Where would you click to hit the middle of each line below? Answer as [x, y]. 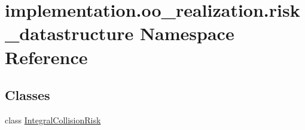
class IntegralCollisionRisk [53, 120]
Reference [46, 57]
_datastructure [69, 33]
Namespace [187, 33]
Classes [28, 95]
